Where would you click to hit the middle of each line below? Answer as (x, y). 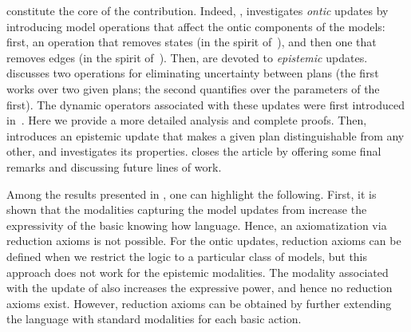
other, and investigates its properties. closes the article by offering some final (194, 151)
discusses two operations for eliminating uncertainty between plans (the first (193, 73)
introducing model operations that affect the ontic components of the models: (196, 26)
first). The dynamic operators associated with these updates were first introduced (205, 104)
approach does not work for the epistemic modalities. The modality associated (198, 272)
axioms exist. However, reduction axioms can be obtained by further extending (199, 303)
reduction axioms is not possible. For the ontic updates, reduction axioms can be (204, 241)
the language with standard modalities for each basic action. (154, 319)
